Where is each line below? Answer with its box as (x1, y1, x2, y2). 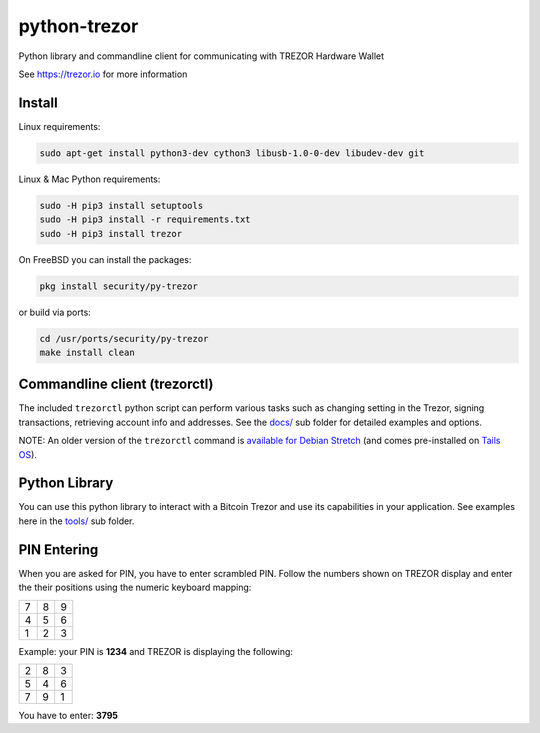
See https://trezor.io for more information (18, 68, 188, 80)
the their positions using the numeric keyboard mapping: (18, 581, 252, 594)
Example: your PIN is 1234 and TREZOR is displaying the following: (18, 645, 294, 657)
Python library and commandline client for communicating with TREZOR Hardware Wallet (18, 50, 385, 62)
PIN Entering (18, 541, 99, 558)
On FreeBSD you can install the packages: (18, 253, 192, 265)
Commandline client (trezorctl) (18, 376, 214, 393)
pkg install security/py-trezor (39, 280, 199, 292)
